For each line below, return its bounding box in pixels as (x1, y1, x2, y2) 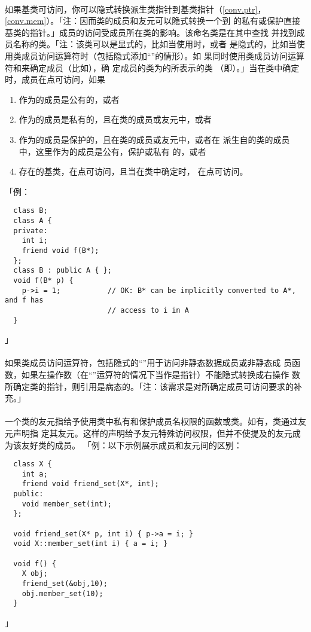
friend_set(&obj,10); (22, 579, 108, 588)
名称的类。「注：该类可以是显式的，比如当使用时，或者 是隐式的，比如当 (13, 38, 297, 50)
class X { (13, 460, 52, 469)
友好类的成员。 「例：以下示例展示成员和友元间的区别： (21, 438, 242, 451)
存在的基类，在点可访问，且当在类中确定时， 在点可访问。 (19, 165, 248, 178)
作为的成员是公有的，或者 (19, 93, 120, 105)
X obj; (22, 569, 48, 578)
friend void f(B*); (22, 246, 99, 255)
